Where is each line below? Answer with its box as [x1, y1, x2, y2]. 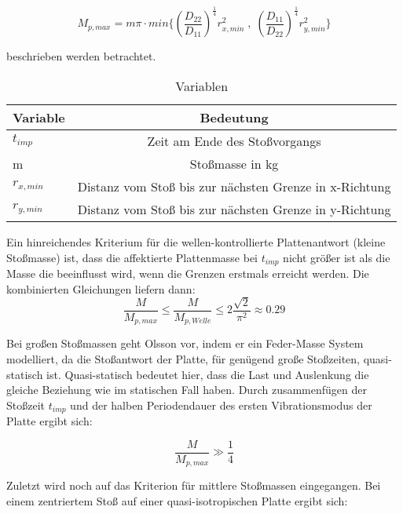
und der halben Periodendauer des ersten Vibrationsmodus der [70, 396, 372, 413]
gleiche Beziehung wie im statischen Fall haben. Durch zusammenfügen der [6, 381, 367, 398]
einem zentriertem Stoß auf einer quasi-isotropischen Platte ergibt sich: [6, 493, 348, 509]
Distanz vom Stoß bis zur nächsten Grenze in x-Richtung [77, 177, 391, 195]
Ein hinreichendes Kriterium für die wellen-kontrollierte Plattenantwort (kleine [6, 233, 386, 250]
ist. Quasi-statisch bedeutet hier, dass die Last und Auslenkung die [46, 366, 369, 382]
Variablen [175, 76, 229, 95]
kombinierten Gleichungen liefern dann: [6, 280, 196, 297]
